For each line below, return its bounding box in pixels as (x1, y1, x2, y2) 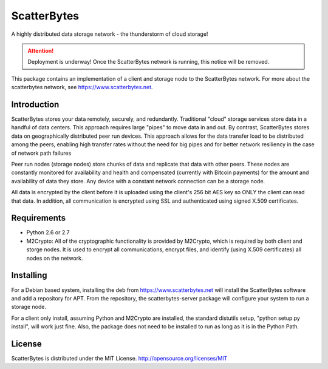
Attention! (27, 47, 54, 54)
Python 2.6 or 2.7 (26, 229, 70, 236)
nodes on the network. (26, 254, 83, 262)
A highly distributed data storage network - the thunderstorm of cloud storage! (11, 30, 208, 38)
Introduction (11, 99, 60, 109)
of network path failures (11, 149, 72, 157)
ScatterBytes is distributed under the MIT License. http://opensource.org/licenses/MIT (11, 354, 228, 362)
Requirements (11, 213, 66, 223)
